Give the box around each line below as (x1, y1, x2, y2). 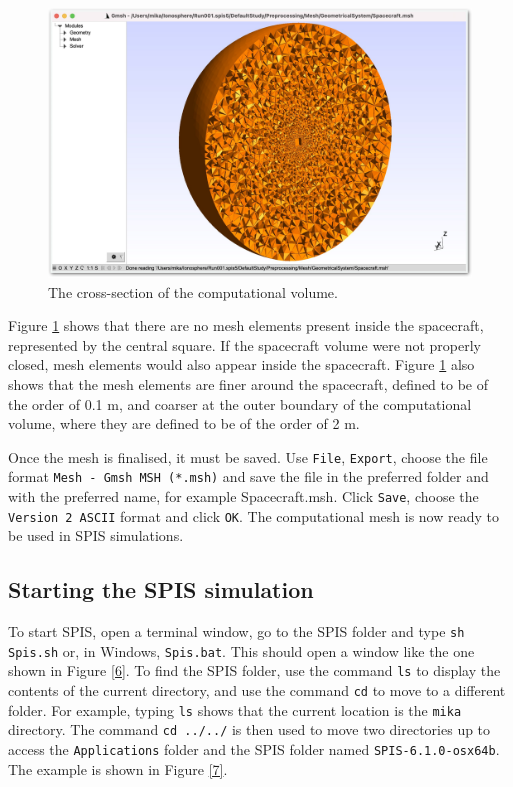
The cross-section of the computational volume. (48, 281, 338, 302)
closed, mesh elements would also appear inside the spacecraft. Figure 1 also (8, 354, 475, 375)
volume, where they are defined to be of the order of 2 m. (8, 413, 360, 434)
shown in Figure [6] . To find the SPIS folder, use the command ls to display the (8, 660, 501, 681)
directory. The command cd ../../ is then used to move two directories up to (8, 719, 491, 740)
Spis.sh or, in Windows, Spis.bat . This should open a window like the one (8, 640, 475, 661)
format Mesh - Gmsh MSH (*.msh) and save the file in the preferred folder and (8, 466, 489, 487)
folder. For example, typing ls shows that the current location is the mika (8, 699, 462, 720)
